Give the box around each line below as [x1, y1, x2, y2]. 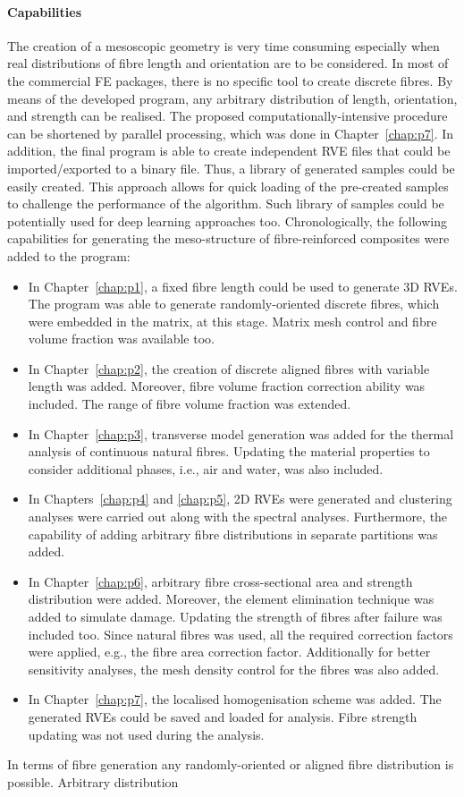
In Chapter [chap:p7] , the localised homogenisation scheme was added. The [28, 690, 442, 708]
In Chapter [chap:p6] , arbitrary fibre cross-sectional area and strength [28, 572, 413, 590]
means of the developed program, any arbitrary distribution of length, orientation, [7, 89, 458, 107]
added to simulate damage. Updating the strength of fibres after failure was [28, 607, 443, 626]
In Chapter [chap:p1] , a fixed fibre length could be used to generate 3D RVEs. [28, 276, 458, 295]
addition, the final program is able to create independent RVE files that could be [7, 141, 451, 160]
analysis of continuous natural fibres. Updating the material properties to [28, 442, 430, 461]
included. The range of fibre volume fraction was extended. [28, 394, 351, 413]
